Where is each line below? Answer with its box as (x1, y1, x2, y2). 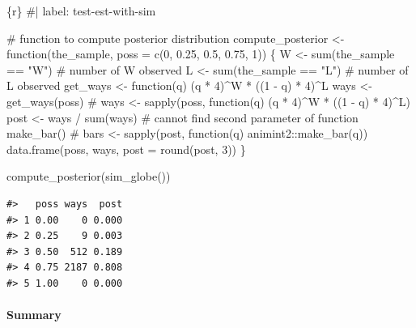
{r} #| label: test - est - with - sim (6, 2, 156, 19)
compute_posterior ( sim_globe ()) (6, 168, 171, 185)
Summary (6, 306, 62, 323)
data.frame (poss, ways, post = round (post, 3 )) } (6, 140, 246, 157)
